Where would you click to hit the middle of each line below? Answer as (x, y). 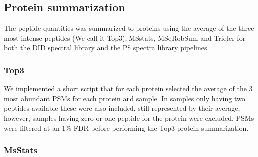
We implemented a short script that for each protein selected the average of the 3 (128, 88)
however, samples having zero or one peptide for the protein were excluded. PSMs (129, 117)
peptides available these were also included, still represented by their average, (122, 108)
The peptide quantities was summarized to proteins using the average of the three (129, 28)
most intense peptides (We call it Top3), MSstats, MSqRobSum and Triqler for (125, 38)
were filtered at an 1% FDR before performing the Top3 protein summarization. (126, 127)
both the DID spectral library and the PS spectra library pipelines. (107, 48)
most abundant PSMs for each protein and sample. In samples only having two (125, 98)
